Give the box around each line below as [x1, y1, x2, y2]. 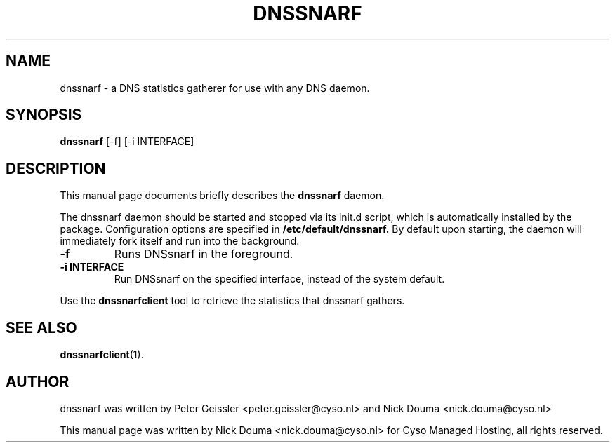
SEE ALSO [6, 318, 77, 337]
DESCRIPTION [6, 159, 106, 177]
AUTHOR [6, 372, 70, 391]
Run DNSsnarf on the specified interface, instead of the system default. [114, 273, 445, 285]
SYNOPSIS [6, 106, 82, 124]
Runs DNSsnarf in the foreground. [114, 247, 293, 262]
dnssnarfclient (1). [60, 348, 144, 361]
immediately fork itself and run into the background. [60, 235, 300, 247]
